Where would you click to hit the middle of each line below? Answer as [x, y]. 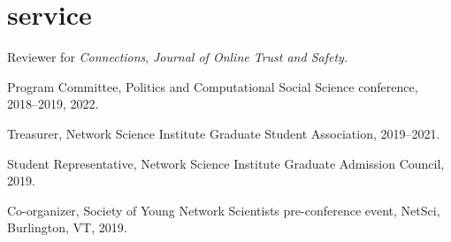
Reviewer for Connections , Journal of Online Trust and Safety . [177, 57]
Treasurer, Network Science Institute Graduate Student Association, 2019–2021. [224, 133]
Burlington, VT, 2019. [67, 227]
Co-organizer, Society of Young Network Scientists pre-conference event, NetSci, [224, 210]
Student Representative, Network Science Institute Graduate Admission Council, [226, 163]
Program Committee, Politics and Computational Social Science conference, [213, 86]
